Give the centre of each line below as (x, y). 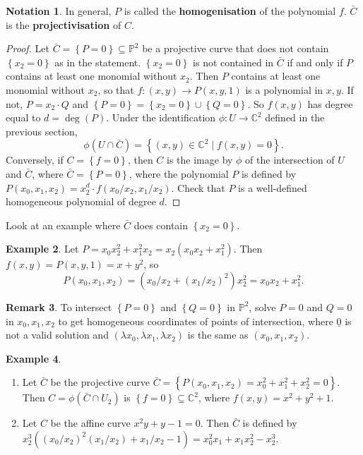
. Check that (198, 187)
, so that (116, 89)
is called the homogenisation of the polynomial (230, 11)
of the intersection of (290, 160)
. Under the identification (161, 117)
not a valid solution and (57, 335)
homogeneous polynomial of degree (81, 201)
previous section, (42, 131)
